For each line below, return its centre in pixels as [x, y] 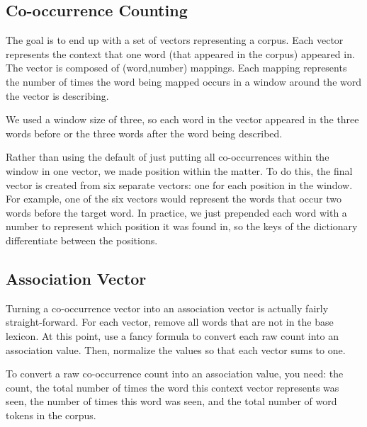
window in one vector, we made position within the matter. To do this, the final [179, 170]
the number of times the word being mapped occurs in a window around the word [184, 81]
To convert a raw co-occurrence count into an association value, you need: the [175, 374]
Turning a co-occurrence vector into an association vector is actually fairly [167, 308]
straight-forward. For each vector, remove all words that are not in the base [170, 322]
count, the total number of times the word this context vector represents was [173, 387]
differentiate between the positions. [82, 240]
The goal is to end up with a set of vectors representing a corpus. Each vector [175, 40]
